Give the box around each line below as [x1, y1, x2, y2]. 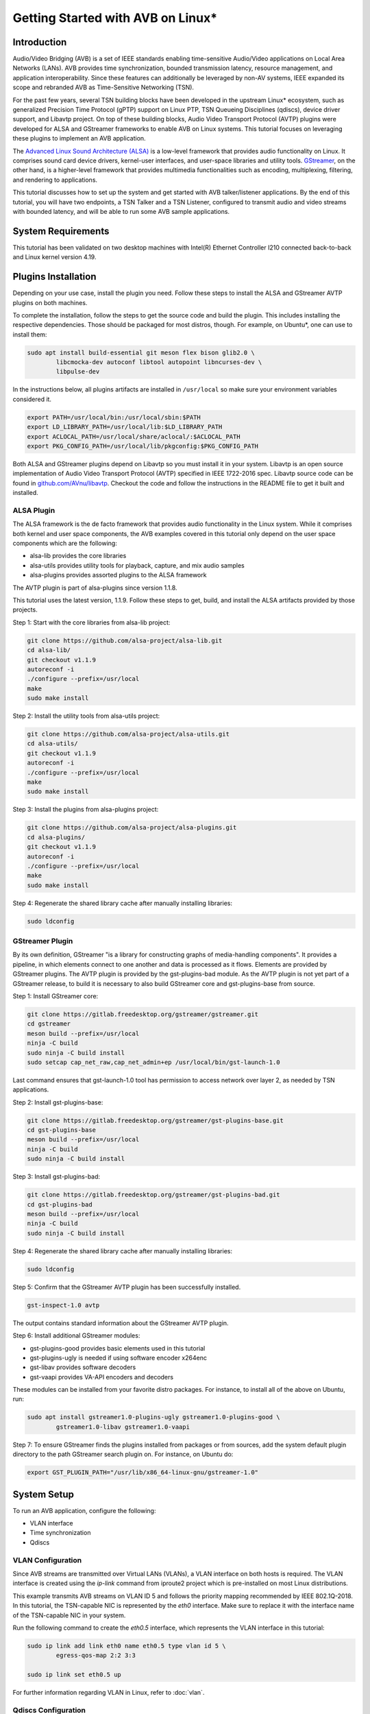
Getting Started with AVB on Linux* [12, 10, 218, 25]
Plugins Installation [12, 271, 97, 282]
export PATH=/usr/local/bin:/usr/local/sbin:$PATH [27, 413, 201, 421]
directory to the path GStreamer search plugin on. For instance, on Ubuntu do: [12, 1450, 234, 1458]
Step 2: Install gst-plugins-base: [12, 1098, 103, 1107]
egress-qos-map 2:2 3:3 [56, 1652, 136, 1659]
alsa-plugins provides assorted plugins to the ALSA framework [29, 571, 207, 579]
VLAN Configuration [12, 1555, 82, 1565]
